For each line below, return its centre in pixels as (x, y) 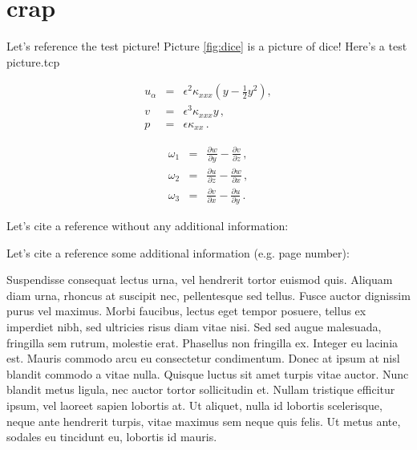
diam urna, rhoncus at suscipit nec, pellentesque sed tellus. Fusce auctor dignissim (208, 295)
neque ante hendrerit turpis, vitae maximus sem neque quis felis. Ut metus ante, (204, 421)
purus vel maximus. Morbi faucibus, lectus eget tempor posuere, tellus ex (186, 311)
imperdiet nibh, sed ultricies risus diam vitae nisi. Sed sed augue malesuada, (194, 326)
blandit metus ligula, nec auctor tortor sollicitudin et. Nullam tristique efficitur (201, 389)
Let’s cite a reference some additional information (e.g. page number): (178, 252)
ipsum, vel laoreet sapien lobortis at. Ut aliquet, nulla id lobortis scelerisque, (194, 405)
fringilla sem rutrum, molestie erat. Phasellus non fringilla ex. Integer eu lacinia (202, 342)
